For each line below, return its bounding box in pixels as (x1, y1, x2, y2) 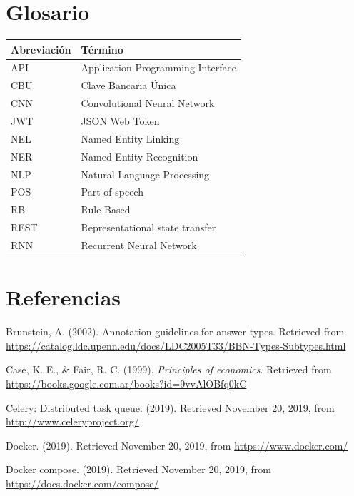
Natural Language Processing (81, 166, 210, 181)
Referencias (6, 283, 121, 312)
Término (81, 41, 123, 56)
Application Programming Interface (81, 60, 236, 75)
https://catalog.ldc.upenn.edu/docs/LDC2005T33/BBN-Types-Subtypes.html (6, 338, 346, 353)
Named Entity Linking (81, 131, 180, 146)
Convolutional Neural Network (81, 96, 215, 111)
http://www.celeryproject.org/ (6, 414, 139, 429)
